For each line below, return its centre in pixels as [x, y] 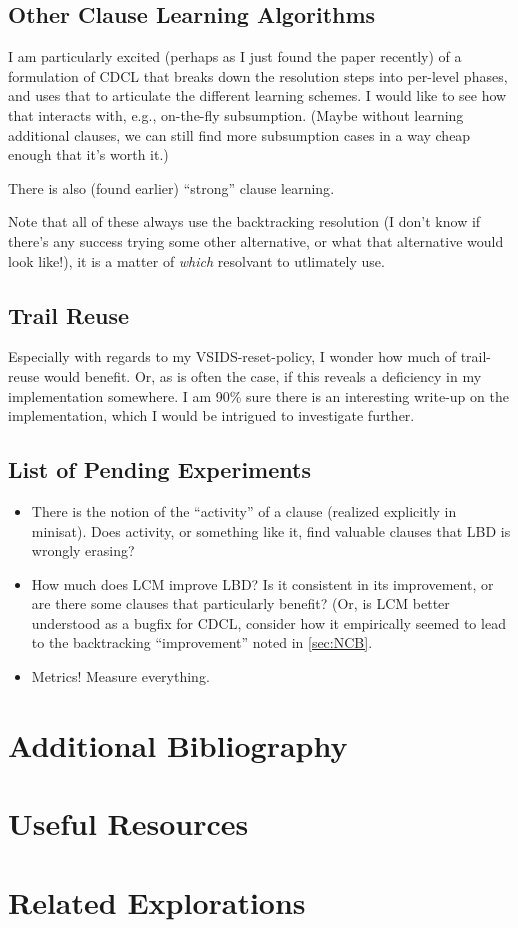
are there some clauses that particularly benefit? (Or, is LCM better [240, 603]
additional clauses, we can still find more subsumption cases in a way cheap [239, 134]
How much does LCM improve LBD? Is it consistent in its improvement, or [262, 583]
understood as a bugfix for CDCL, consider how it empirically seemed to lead [268, 622]
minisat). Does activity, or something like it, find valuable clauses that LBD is [271, 530]
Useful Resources [128, 823]
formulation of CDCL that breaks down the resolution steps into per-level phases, [258, 75]
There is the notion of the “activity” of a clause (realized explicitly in [244, 510]
